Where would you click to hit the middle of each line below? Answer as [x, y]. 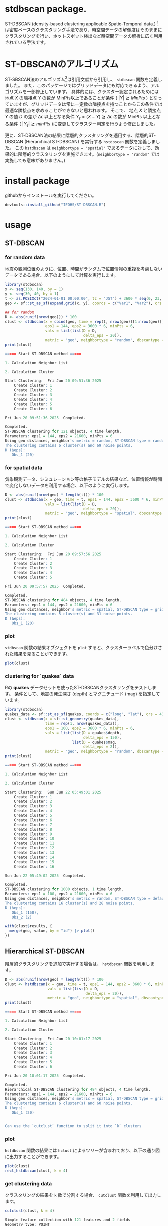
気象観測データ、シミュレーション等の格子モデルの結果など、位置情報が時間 [84, 479]
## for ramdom [20, 312]
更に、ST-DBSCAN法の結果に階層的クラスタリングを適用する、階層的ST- [81, 135]
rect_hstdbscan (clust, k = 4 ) [37, 1171]
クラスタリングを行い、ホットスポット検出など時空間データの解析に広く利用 [84, 36]
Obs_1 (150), [25, 913]
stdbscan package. [46, 9]
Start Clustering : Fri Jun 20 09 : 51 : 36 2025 [53, 381]
